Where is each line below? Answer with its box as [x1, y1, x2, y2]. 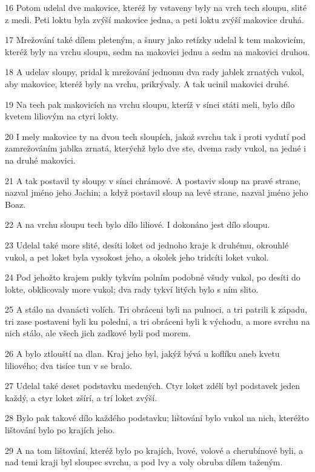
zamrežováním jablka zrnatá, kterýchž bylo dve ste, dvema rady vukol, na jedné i [5, 142, 307, 155]
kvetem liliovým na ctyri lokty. [5, 110, 119, 122]
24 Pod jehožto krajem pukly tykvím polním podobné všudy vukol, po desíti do [5, 271, 300, 284]
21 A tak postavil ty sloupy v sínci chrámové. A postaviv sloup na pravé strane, [5, 174, 301, 187]
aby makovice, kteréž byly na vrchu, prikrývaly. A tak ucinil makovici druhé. [5, 77, 290, 90]
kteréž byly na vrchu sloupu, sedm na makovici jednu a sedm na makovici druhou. [5, 45, 310, 58]
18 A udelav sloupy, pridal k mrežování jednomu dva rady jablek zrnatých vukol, [5, 65, 304, 78]
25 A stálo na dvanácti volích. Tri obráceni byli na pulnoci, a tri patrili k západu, [5, 303, 307, 316]
